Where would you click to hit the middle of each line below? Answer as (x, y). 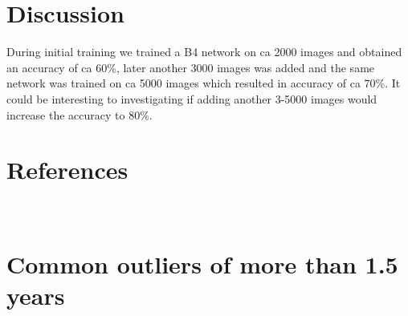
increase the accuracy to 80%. (80, 114)
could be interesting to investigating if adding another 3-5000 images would (192, 98)
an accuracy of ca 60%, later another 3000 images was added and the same (191, 67)
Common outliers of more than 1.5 (202, 263)
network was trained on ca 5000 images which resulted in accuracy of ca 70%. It (204, 83)
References (67, 170)
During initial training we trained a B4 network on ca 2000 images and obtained (204, 52)
